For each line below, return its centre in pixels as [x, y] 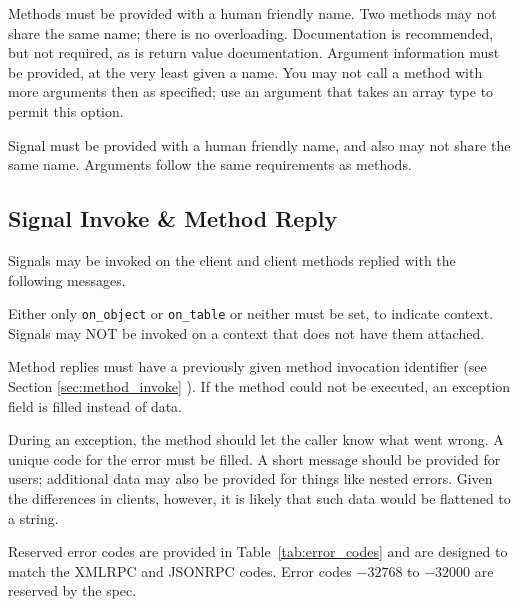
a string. [33, 517]
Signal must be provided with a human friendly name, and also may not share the [259, 144]
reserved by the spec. [72, 590]
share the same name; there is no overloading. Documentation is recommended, [251, 32]
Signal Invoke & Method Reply [173, 218]
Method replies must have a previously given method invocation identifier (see [247, 366]
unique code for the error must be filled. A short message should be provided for [254, 458]
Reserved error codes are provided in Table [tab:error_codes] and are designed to [258, 551]
